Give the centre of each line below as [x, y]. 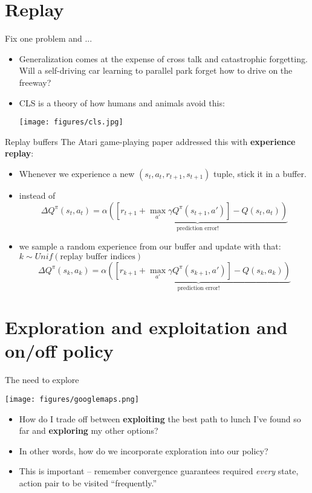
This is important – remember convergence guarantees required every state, [159, 471]
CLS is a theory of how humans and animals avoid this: [122, 102]
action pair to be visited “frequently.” [88, 482]
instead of [37, 195]
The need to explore [42, 380]
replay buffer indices [98, 256]
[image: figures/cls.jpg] [71, 122]
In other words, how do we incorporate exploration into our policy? [144, 450]
